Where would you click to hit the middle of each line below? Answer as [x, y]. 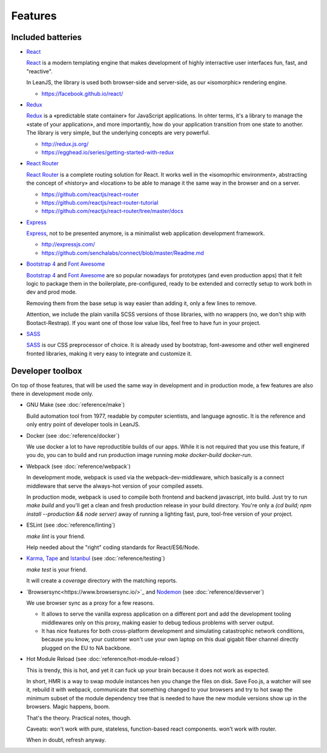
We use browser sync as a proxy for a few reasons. [90, 603]
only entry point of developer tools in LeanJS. [83, 424]
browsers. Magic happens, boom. [68, 707]
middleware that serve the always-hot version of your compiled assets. [115, 486]
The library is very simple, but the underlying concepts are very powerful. [118, 133]
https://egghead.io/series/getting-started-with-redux [108, 152]
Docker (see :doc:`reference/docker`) [73, 435]
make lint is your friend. [56, 536]
